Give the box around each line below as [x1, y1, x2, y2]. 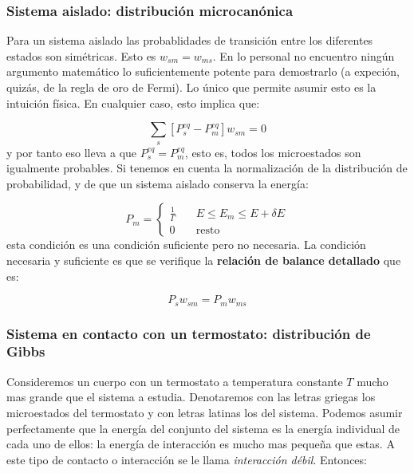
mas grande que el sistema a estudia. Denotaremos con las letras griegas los [6, 388, 376, 405]
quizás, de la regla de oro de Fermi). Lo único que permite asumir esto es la [6, 79, 377, 95]
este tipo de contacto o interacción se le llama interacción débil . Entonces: [6, 451, 367, 467]
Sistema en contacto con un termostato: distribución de [6, 323, 371, 343]
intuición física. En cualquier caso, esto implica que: [6, 94, 260, 111]
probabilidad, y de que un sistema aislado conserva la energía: [6, 175, 309, 191]
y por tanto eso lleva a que [6, 144, 137, 160]
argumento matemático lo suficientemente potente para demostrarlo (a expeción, [6, 63, 400, 80]
